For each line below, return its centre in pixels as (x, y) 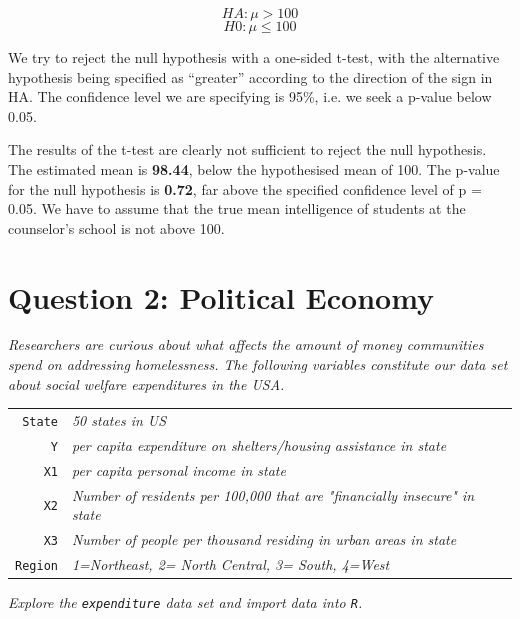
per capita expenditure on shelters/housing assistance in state (259, 444)
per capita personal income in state (178, 469)
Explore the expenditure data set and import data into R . (185, 602)
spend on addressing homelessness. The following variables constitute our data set (258, 364)
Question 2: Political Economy (221, 296)
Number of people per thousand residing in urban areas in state (264, 539)
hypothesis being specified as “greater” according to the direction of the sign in (250, 76)
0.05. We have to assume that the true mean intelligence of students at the (237, 208)
